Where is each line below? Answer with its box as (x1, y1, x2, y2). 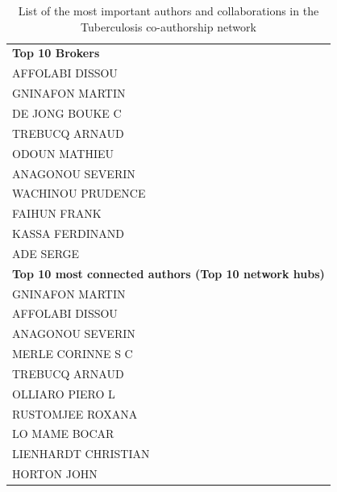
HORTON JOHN (12, 465, 98, 482)
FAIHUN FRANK (12, 205, 102, 222)
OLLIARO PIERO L (12, 385, 115, 402)
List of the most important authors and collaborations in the (18, 2, 319, 19)
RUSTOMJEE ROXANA (12, 405, 138, 422)
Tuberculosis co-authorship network (81, 18, 256, 35)
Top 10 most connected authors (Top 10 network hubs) (12, 265, 325, 281)
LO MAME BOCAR (12, 425, 114, 442)
